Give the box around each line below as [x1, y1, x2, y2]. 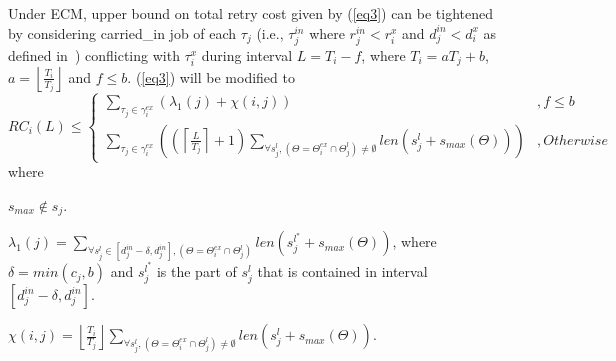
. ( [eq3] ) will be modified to [127, 66, 295, 87]
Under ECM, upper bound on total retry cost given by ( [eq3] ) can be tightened [8, 3, 494, 23]
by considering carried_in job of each [8, 22, 237, 43]
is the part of [156, 261, 237, 282]
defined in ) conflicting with [8, 44, 180, 65]
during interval [201, 44, 293, 65]
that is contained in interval [257, 261, 428, 282]
